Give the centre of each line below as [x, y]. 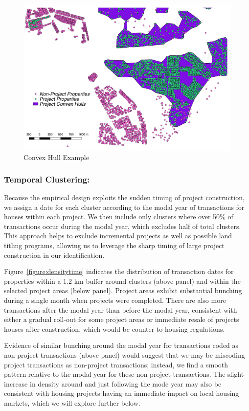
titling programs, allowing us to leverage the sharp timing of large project [114, 245]
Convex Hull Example [56, 157]
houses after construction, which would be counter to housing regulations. [114, 329]
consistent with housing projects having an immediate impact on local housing [122, 393]
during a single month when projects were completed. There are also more [115, 300]
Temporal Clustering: [47, 179]
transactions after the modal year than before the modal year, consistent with [121, 309]
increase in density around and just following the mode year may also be [113, 383]
